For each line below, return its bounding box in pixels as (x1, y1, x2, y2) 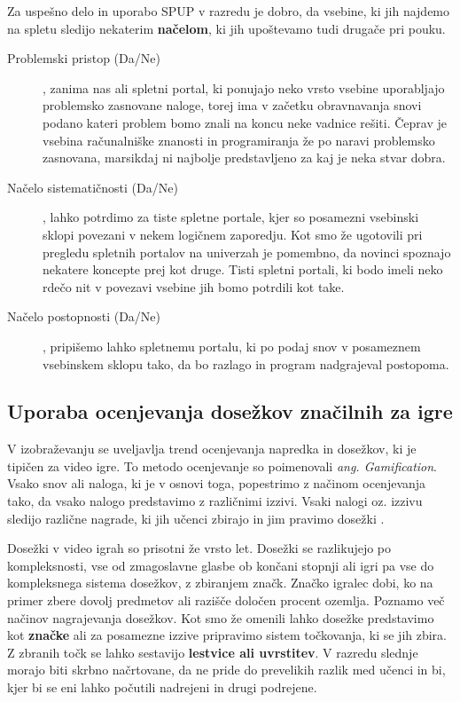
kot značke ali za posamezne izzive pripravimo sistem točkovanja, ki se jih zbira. (7, 626, 447, 644)
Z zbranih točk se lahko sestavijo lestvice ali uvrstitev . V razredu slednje (7, 643, 418, 661)
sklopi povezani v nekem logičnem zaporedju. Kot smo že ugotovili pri (43, 225, 423, 243)
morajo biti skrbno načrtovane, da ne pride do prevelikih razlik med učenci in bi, (7, 660, 446, 679)
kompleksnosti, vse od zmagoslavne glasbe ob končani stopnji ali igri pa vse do (7, 556, 434, 574)
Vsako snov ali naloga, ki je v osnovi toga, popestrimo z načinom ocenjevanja (7, 474, 426, 493)
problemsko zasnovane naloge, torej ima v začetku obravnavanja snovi (43, 96, 422, 114)
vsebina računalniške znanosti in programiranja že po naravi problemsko (43, 130, 435, 149)
